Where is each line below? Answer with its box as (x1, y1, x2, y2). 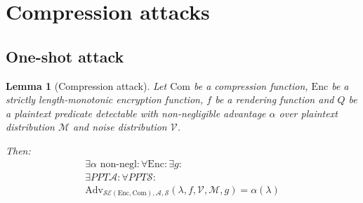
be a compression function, (193, 78, 308, 93)
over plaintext (279, 105, 338, 120)
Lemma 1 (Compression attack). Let (6, 78, 167, 93)
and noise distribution (73, 119, 167, 134)
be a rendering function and (215, 92, 334, 107)
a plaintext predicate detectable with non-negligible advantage (6, 105, 266, 120)
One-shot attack (6, 45, 124, 67)
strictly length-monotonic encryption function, (6, 92, 204, 107)
